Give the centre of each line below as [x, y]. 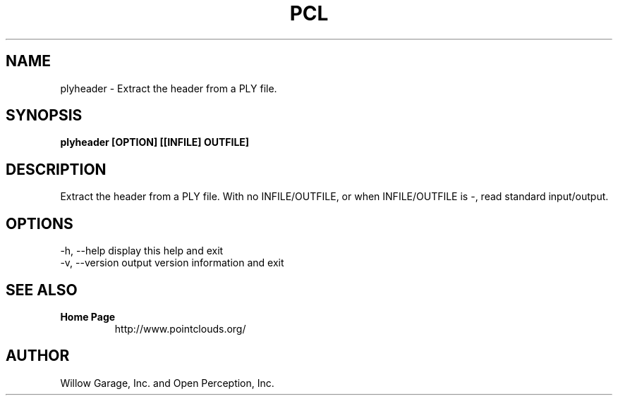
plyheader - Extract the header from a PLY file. [169, 88]
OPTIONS [40, 223]
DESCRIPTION [56, 169]
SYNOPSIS [44, 116]
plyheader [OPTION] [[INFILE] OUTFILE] [155, 142]
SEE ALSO [42, 290]
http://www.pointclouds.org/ [180, 328]
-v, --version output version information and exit [172, 263]
